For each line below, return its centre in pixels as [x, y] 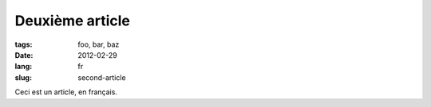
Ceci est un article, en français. [66, 92]
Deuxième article [73, 21]
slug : [23, 77]
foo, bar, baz [99, 44]
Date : [24, 55]
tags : [24, 44]
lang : [24, 67]
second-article [102, 77]
